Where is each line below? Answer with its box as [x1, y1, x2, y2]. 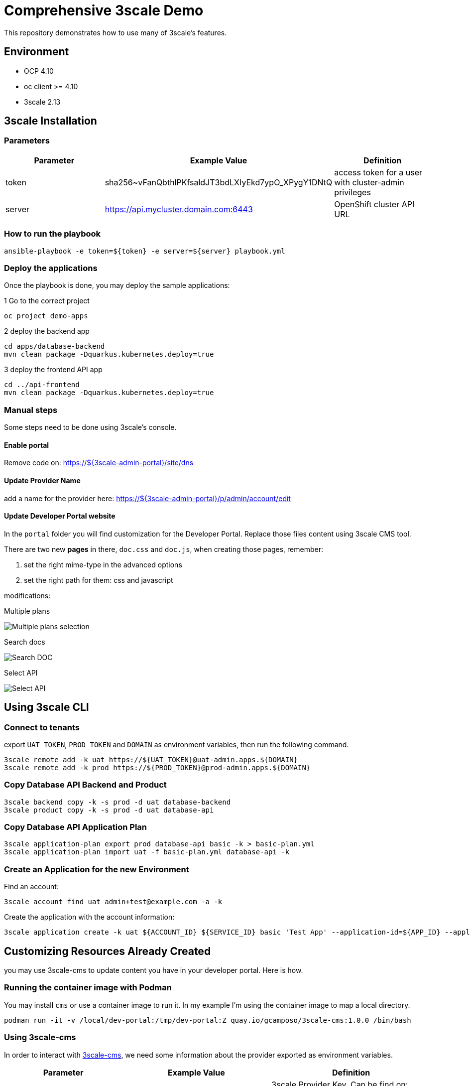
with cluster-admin [334, 177, 404, 187]
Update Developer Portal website [4, 512, 116, 521]
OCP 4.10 [24, 66, 54, 75]
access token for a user [334, 167, 423, 177]
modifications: [4, 591, 51, 600]
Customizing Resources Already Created [4, 945, 211, 957]
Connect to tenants [4, 722, 80, 732]
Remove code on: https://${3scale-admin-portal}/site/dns [4, 458, 194, 467]
